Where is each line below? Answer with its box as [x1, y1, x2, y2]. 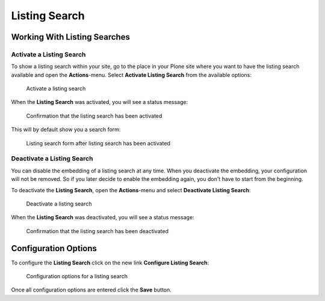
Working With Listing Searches [11, 32, 131, 42]
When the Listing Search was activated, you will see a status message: [11, 99, 188, 106]
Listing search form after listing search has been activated [26, 139, 171, 147]
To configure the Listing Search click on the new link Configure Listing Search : [11, 259, 209, 266]
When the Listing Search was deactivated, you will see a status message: [11, 214, 195, 221]
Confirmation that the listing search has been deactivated [26, 227, 169, 234]
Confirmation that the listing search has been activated [26, 112, 162, 120]
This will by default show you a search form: [11, 126, 121, 133]
